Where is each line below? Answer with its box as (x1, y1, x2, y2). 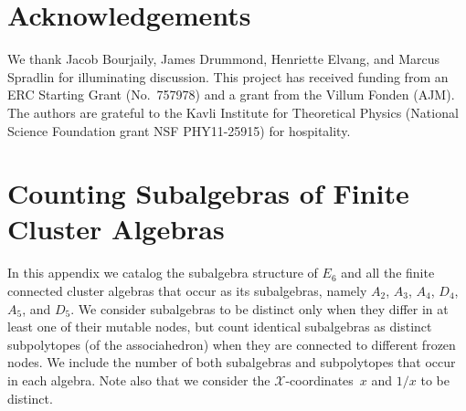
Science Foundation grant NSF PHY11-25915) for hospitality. (7, 121, 351, 140)
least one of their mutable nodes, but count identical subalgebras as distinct (7, 317, 432, 336)
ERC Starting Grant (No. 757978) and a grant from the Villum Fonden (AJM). (7, 85, 455, 104)
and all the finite (341, 263, 435, 282)
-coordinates (285, 370, 354, 389)
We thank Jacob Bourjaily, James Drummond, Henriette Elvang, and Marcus (7, 49, 440, 68)
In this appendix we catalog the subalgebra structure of (7, 263, 318, 282)
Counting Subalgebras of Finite (7, 174, 409, 212)
